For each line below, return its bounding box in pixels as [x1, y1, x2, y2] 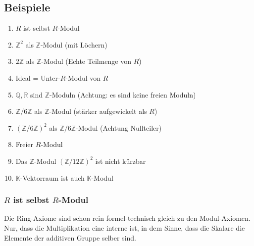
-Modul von [65, 72, 101, 83]
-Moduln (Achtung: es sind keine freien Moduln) [49, 89, 196, 99]
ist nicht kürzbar [95, 155, 146, 166]
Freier [15, 139, 34, 149]
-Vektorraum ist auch [20, 172, 85, 183]
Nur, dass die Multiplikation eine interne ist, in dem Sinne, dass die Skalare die [4, 222, 245, 233]
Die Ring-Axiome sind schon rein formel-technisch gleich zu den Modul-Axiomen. [4, 213, 251, 223]
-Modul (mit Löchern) [40, 39, 107, 49]
